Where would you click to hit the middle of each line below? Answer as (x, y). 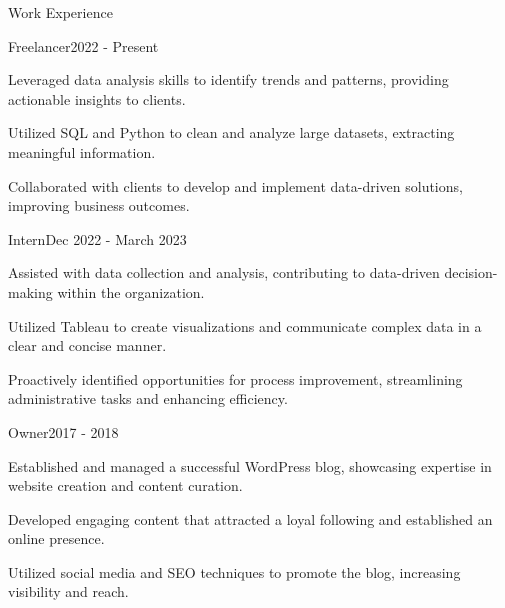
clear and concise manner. (87, 345)
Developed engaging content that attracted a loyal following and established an (250, 518)
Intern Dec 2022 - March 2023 (97, 238)
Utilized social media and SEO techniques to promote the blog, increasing (234, 571)
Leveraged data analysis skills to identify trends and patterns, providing (228, 79)
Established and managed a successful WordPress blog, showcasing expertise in (250, 465)
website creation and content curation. (125, 485)
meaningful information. (82, 151)
